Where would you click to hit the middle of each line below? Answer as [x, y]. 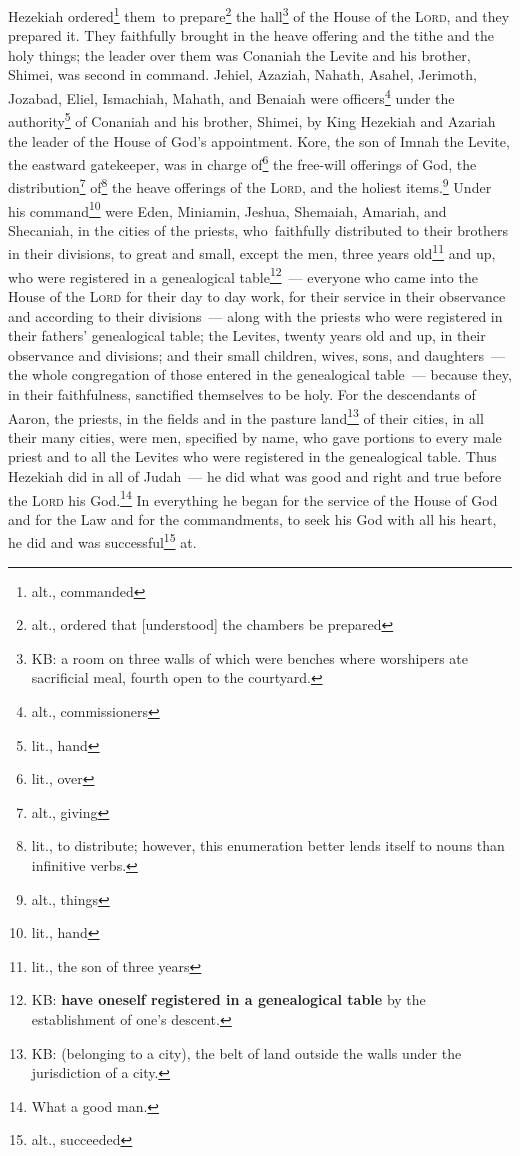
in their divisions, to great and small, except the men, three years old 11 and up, [252, 252]
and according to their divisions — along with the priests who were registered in [255, 315]
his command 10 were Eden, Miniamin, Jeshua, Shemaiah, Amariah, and [227, 209]
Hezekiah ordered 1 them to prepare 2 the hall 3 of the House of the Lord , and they [259, 14]
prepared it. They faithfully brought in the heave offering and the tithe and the [251, 35]
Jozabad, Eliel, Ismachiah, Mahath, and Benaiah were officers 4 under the [231, 96]
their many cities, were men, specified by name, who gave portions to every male [255, 436]
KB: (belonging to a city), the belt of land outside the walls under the [246, 1052]
